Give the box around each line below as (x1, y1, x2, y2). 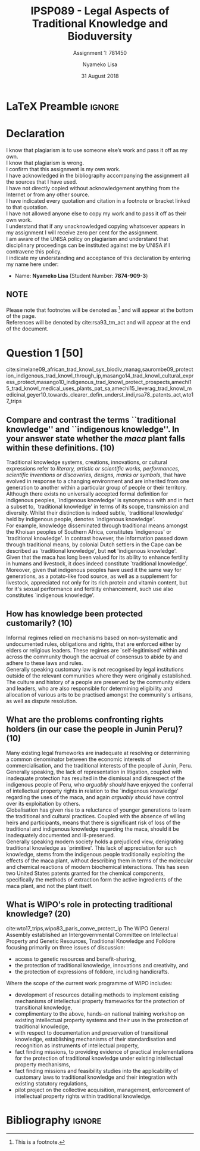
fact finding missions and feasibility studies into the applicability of (14, 1067, 179, 1074)
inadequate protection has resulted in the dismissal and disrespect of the (6, 774, 185, 782)
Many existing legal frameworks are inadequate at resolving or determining (6, 749, 190, 756)
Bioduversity (67, 30, 133, 43)
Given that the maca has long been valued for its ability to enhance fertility (6, 553, 189, 561)
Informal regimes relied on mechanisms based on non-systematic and (6, 634, 178, 641)
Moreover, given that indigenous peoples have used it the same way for (6, 567, 182, 574)
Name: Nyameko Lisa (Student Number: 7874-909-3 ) (14, 272, 148, 279)
